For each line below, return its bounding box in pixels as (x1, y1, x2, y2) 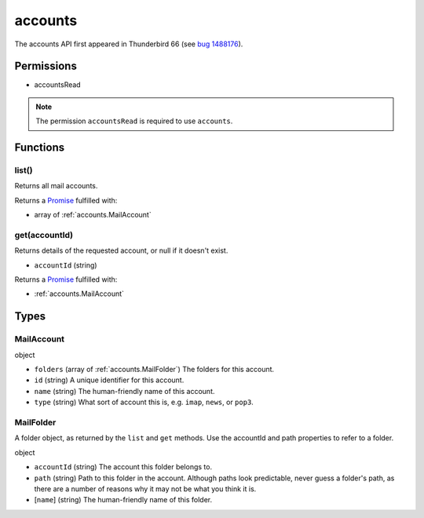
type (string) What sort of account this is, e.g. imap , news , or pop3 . (34, 397, 254, 407)
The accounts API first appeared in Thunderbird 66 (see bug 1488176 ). (14, 39, 243, 49)
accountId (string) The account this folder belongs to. (34, 462, 212, 472)
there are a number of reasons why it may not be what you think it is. (34, 483, 257, 494)
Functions (14, 141, 65, 155)
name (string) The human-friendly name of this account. (34, 386, 215, 396)
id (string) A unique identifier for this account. (34, 375, 185, 385)
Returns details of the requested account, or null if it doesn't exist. (14, 246, 228, 255)
